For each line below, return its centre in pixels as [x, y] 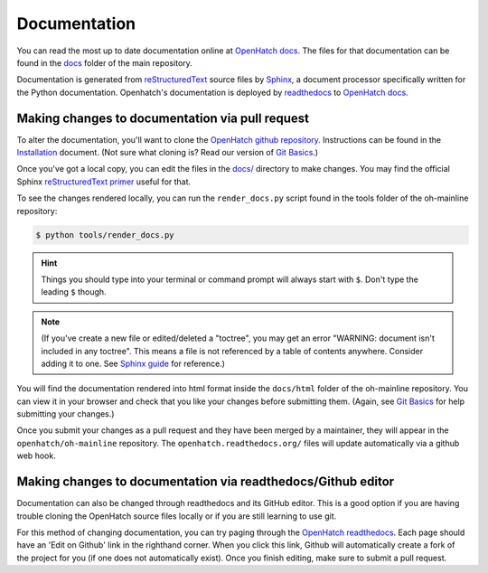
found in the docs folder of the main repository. [105, 62]
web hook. [36, 456]
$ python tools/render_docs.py [105, 235]
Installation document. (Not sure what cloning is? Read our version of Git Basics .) [168, 153]
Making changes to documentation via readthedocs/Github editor [206, 482]
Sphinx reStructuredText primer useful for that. [104, 182]
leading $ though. [74, 292]
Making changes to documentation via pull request [163, 118]
